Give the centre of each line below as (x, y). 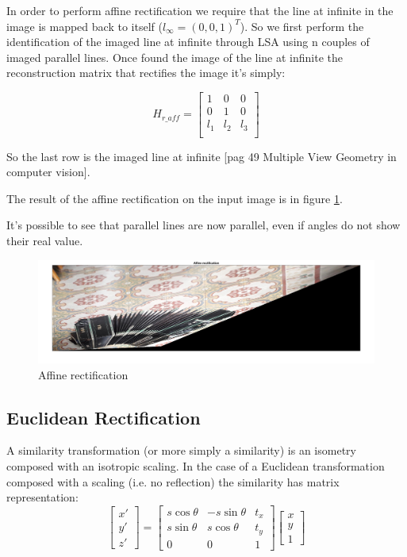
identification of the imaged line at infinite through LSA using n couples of (188, 42)
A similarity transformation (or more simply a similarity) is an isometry (181, 450)
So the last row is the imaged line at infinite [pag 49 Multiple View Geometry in (202, 156)
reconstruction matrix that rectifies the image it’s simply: (146, 73)
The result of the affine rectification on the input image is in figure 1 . (175, 198)
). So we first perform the (302, 26)
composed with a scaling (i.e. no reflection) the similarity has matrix (173, 481)
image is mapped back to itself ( (84, 26)
